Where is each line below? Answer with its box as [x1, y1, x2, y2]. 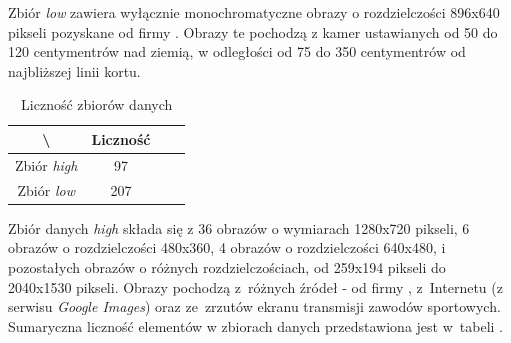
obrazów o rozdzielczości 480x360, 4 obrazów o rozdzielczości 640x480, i [8, 237, 446, 258]
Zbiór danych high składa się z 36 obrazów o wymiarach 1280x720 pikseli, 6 [8, 217, 470, 238]
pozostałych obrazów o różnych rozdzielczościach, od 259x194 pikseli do [8, 256, 446, 277]
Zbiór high [15, 154, 78, 175]
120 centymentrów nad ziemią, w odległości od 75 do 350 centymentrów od [8, 41, 466, 62]
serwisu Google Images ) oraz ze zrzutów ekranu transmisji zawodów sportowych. [8, 296, 501, 317]
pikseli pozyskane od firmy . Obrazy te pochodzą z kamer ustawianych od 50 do [8, 21, 498, 42]
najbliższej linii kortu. [8, 60, 141, 81]
